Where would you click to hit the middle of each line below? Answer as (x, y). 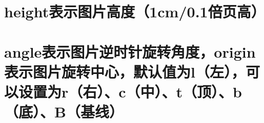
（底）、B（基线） (64, 112)
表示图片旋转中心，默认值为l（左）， (125, 71)
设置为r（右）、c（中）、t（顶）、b (130, 91)
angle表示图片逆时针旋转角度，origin (130, 51)
